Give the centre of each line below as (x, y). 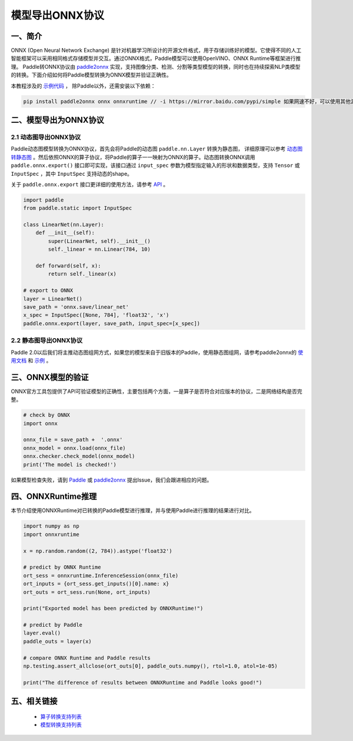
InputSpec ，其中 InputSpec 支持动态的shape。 (71, 173)
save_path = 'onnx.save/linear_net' (76, 307)
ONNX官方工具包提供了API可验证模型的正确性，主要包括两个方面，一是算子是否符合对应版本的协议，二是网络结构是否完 (156, 391)
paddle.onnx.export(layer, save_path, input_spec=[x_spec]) (112, 323)
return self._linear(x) (82, 274)
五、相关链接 (34, 701)
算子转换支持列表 (61, 716)
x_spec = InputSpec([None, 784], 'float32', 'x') (96, 315)
